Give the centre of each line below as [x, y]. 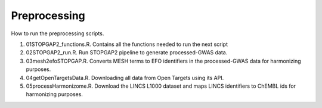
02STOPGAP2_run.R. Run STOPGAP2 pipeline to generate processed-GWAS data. [127, 53]
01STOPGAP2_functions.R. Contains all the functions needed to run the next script [127, 44]
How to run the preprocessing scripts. [58, 33]
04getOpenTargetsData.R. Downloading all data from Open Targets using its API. [125, 78]
